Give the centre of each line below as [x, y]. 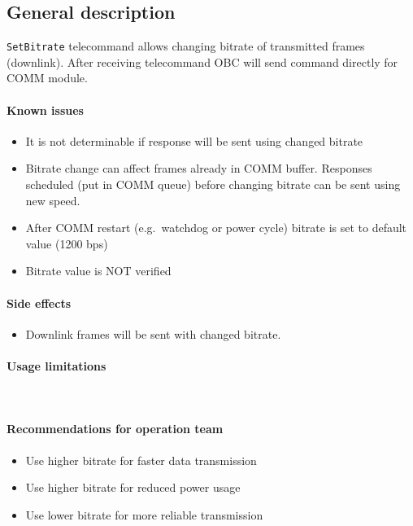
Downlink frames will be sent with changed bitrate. [153, 333]
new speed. [53, 200]
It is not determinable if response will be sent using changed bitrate [194, 140]
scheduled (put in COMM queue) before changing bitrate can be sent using [213, 184]
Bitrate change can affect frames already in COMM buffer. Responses [199, 168]
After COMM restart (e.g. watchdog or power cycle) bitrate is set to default [216, 228]
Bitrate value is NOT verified [98, 271]
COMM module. [47, 78]
